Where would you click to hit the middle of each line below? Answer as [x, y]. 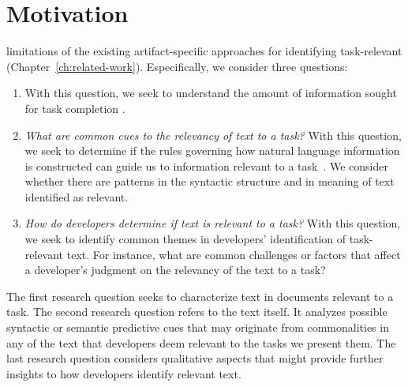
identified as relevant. [77, 196]
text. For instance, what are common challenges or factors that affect [234, 254]
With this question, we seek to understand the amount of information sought [211, 93]
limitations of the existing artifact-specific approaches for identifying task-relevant [204, 51]
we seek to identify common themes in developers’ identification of [185, 239]
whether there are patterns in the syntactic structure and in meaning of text [210, 181]
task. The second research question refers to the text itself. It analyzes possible [197, 312]
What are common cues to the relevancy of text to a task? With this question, [213, 135]
